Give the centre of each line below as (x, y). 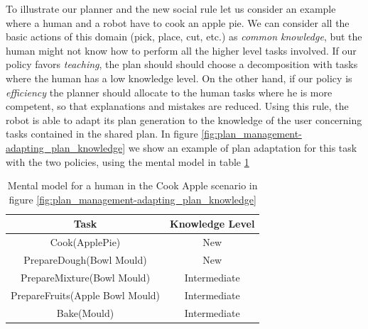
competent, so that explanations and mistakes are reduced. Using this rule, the (177, 106)
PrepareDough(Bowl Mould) (85, 260)
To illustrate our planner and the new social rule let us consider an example (171, 9)
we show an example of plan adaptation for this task (243, 147)
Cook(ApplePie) (85, 242)
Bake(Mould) (85, 312)
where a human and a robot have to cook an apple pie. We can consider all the (178, 22)
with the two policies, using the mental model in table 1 (128, 161)
